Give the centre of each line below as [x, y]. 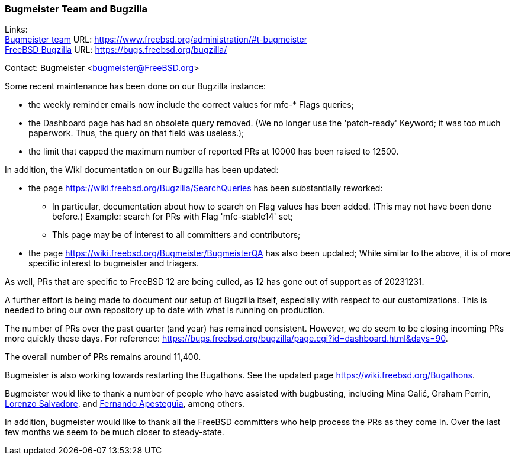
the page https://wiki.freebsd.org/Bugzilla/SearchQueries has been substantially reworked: [206, 188]
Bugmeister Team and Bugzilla [76, 9]
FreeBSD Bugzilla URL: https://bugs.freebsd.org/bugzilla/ [116, 50]
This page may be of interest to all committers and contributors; [176, 235]
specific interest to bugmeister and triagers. [114, 263]
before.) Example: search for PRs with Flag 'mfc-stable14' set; [173, 217]
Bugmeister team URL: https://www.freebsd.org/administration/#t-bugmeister [156, 40]
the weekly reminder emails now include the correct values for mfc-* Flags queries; [191, 105]
